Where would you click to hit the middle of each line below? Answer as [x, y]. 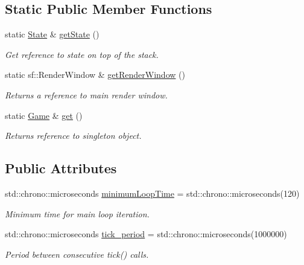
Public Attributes [61, 168]
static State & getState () [52, 34]
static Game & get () [44, 115]
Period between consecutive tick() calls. [77, 254]
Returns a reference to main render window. [86, 94]
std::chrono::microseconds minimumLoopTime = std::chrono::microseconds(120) [152, 193]
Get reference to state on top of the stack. [82, 54]
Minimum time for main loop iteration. [77, 213]
